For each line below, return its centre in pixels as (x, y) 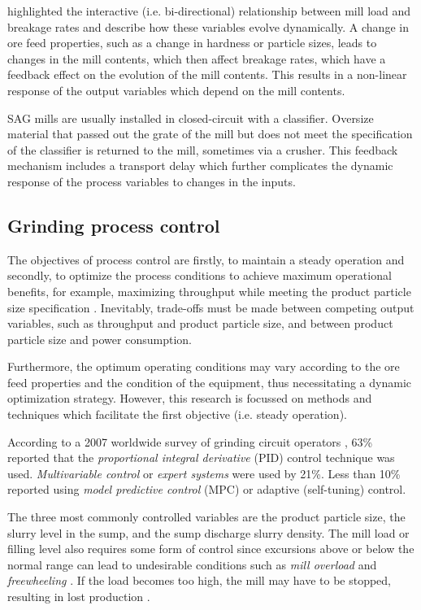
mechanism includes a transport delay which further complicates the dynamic (200, 166)
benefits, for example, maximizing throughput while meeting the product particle (209, 291)
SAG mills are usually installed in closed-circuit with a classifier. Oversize (191, 118)
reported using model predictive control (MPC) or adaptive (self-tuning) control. (207, 489)
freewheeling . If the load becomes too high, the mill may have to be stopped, (199, 580)
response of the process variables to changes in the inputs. (152, 181)
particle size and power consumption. (100, 339)
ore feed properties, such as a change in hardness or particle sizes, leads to (192, 43)
